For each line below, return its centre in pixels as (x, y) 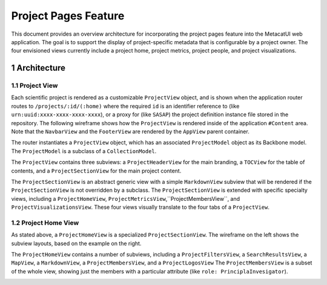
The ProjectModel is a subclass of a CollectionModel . (84, 151)
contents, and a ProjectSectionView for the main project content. (96, 171)
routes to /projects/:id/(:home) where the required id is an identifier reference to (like (125, 106)
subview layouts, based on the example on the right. (76, 243)
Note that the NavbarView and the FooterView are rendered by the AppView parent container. (130, 132)
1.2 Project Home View (45, 223)
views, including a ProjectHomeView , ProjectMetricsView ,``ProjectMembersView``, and (126, 198)
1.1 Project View (35, 86)
